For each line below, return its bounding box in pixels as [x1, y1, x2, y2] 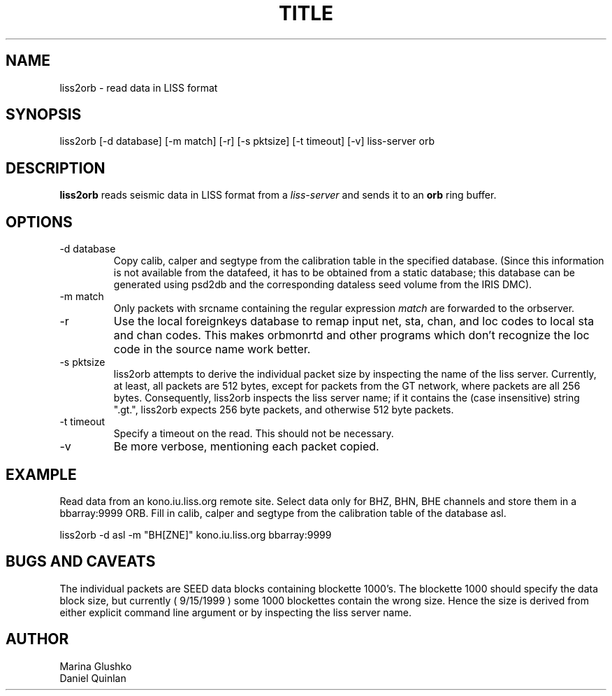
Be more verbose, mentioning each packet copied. [113, 439, 379, 454]
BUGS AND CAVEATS [6, 553, 156, 571]
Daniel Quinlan [59, 672, 126, 684]
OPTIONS [6, 213, 73, 231]
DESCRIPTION [6, 159, 105, 177]
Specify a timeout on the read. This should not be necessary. [113, 427, 394, 440]
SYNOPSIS [6, 106, 82, 124]
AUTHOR [6, 630, 69, 648]
